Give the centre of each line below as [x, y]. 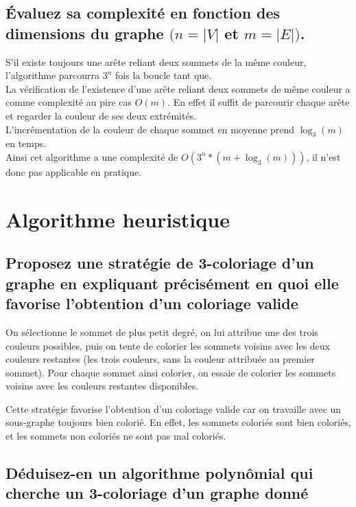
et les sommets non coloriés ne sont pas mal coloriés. [116, 436]
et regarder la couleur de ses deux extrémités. [101, 115]
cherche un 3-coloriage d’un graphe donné [157, 493]
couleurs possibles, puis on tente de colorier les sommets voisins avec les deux [168, 345]
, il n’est [323, 156]
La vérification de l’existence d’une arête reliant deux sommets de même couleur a [178, 88]
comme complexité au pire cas [69, 102]
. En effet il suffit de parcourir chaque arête [259, 102]
